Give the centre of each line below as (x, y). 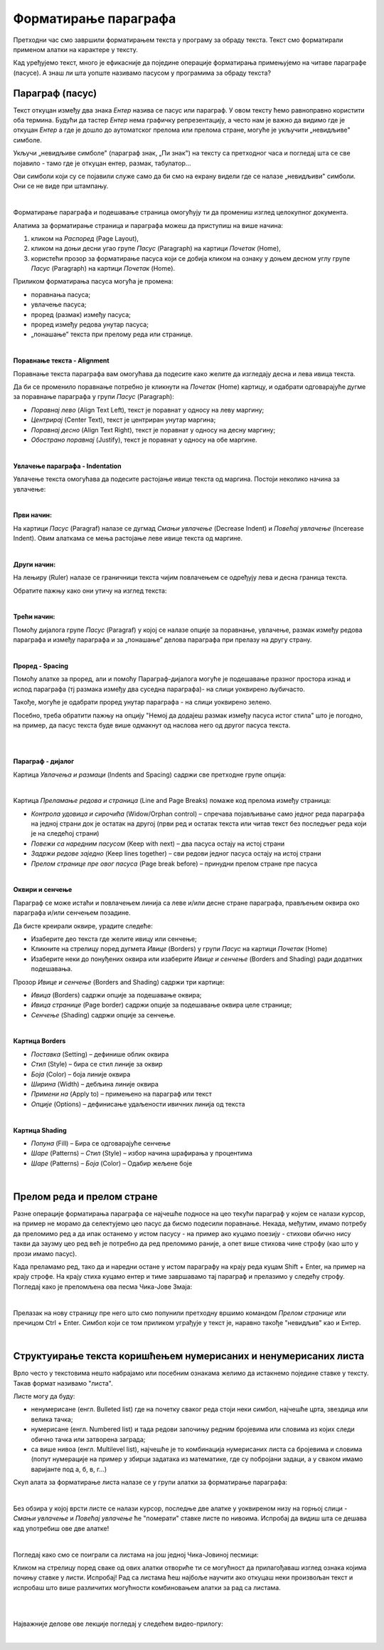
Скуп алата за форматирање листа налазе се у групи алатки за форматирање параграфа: (150, 1483)
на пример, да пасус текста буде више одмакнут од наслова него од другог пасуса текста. (152, 725)
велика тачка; (52, 1419)
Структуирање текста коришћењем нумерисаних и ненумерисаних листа (189, 1356)
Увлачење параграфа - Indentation (67, 466)
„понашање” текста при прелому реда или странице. (112, 334)
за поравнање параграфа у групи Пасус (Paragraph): (94, 397)
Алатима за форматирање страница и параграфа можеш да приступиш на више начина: (148, 225)
